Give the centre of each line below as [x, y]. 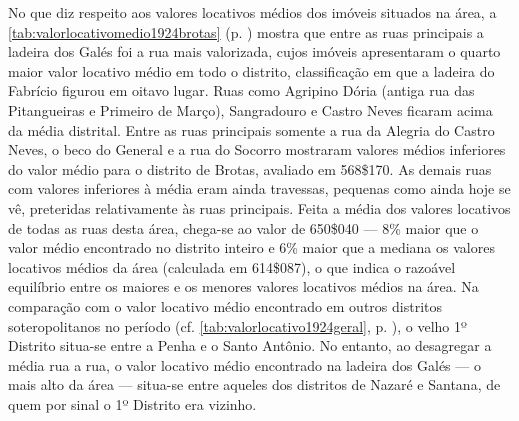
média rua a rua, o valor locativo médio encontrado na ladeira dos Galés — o [244, 364]
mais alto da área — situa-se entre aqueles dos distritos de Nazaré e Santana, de [254, 384]
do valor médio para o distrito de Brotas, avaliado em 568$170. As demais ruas [250, 168]
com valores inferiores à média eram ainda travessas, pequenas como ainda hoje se [259, 188]
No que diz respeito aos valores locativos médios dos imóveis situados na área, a [252, 12]
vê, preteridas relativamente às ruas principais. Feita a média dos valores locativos [259, 207]
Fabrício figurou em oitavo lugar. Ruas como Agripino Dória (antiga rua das [241, 90]
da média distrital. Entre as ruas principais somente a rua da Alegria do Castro [251, 129]
